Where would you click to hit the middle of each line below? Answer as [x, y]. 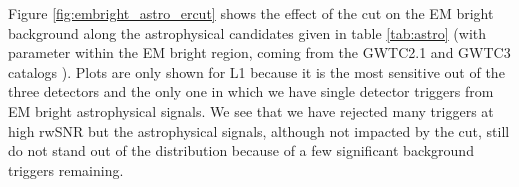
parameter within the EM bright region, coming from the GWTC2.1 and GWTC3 [259, 52]
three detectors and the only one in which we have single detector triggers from [251, 91]
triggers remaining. [66, 169]
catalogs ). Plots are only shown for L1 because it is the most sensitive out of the [256, 71]
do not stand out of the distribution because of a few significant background [241, 150]
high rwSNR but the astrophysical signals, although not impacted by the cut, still [259, 130]
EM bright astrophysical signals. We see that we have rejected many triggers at [251, 110]
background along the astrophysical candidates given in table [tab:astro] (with [247, 32]
